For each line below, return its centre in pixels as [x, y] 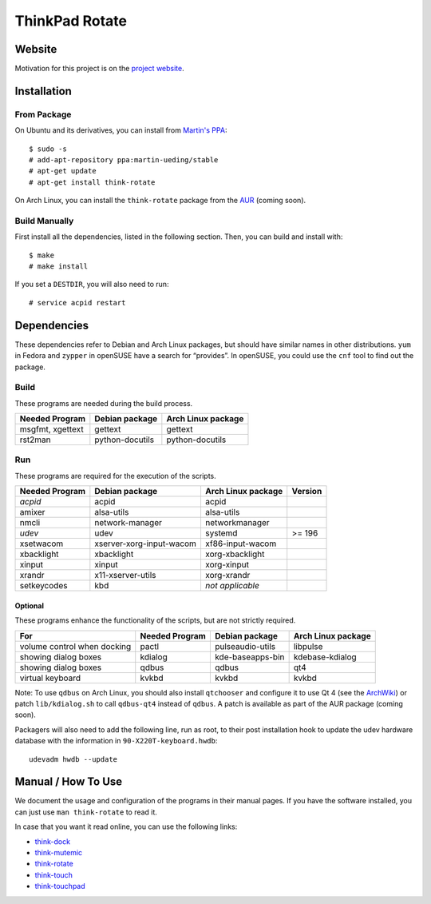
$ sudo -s [48, 149]
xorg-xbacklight [235, 554]
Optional [29, 605]
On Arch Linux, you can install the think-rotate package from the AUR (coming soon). [160, 201]
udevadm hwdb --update [73, 759]
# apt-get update [63, 171]
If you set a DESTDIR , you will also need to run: [92, 285]
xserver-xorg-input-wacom [146, 544]
